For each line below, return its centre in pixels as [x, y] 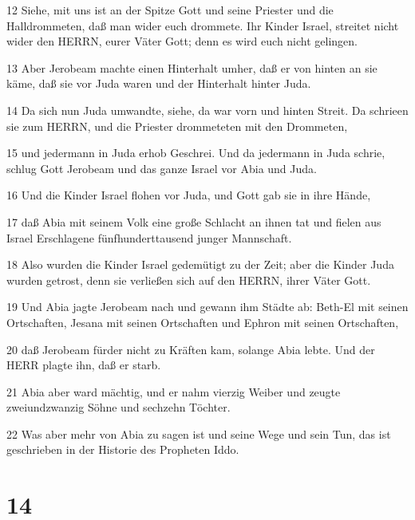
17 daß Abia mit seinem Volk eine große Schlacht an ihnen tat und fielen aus [194, 221]
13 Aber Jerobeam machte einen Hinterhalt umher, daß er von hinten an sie [192, 67]
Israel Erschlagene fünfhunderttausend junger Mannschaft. [149, 237]
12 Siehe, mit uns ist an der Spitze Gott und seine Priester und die [170, 10]
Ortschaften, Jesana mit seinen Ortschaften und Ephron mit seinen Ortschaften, [203, 322]
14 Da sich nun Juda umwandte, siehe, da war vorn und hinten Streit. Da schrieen [207, 110]
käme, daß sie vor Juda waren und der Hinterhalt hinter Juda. [159, 83]
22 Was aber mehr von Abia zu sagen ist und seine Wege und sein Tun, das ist [199, 433]
